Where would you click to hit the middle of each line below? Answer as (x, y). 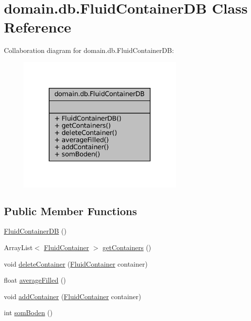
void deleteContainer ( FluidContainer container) (76, 263)
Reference (38, 27)
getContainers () (127, 247)
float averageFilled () (35, 280)
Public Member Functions (70, 211)
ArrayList (18, 247)
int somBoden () (28, 313)
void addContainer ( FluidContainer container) (73, 296)
